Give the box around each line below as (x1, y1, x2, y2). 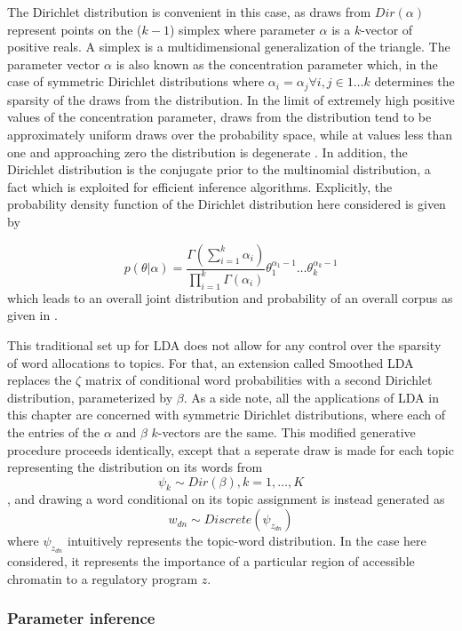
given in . (7, 306, 58, 324)
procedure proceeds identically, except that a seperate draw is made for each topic (7, 440, 454, 459)
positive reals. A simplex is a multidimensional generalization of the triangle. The (7, 37, 450, 56)
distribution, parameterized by (7, 387, 173, 406)
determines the (374, 72, 455, 91)
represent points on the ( (7, 20, 142, 38)
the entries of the (7, 422, 100, 441)
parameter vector (7, 54, 100, 73)
